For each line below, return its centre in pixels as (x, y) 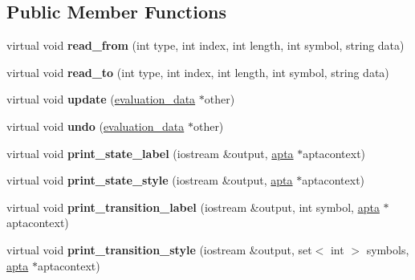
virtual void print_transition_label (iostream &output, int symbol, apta (193, 207)
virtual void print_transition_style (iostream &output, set (159, 249)
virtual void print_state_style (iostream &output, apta (150, 180)
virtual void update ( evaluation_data (101, 99)
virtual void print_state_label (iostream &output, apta (150, 153)
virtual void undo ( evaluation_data (96, 126)
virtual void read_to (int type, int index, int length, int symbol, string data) (198, 72)
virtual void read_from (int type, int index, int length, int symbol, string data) (205, 45)
